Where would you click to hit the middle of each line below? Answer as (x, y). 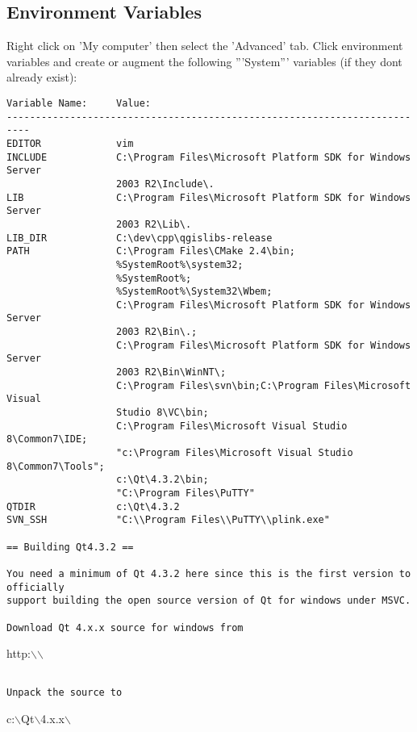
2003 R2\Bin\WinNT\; (171, 372)
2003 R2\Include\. (165, 184)
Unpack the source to (65, 693)
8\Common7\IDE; (47, 439)
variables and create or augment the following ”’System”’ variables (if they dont (204, 61)
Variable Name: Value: (79, 103)
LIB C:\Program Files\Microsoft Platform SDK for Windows (209, 197)
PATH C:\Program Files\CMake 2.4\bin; (151, 251)
